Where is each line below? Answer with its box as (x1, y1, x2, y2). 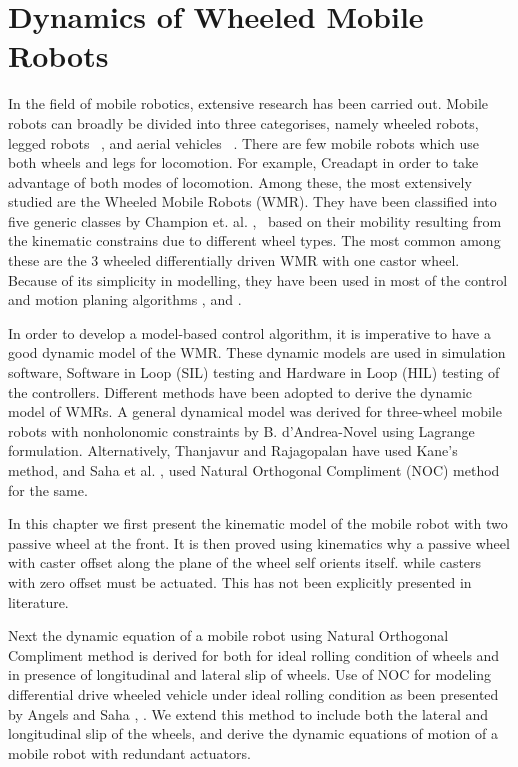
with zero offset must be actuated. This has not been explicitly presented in (8, 571, 472, 592)
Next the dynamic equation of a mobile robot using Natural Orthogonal (8, 625, 449, 646)
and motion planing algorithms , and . (8, 289, 242, 310)
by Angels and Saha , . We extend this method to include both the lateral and (8, 703, 489, 724)
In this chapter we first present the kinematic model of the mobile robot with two (8, 513, 508, 534)
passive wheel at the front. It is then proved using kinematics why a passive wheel (8, 532, 510, 553)
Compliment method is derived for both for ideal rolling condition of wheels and (8, 644, 500, 665)
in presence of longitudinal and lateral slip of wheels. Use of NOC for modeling (8, 664, 492, 685)
